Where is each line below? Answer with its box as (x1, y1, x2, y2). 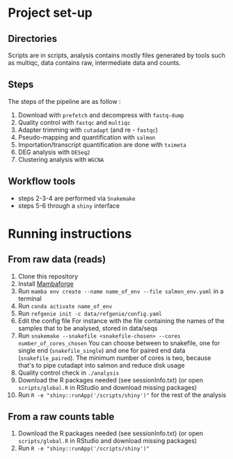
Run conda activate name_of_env (17, 301, 113, 310)
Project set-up (8, 5, 93, 21)
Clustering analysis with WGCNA (17, 155, 104, 163)
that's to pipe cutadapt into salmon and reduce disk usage (17, 361, 185, 369)
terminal (17, 294, 42, 303)
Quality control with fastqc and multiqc (17, 118, 131, 126)
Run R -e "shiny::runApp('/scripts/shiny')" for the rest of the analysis (17, 391, 227, 399)
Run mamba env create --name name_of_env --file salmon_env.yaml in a (17, 287, 224, 295)
